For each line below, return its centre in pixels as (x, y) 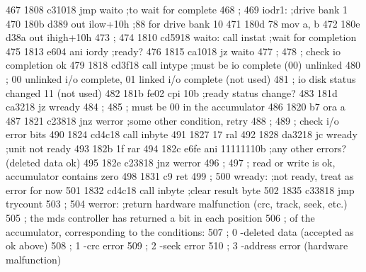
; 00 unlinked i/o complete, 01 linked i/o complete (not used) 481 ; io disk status (181, 78)
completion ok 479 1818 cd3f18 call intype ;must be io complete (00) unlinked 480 (183, 65)
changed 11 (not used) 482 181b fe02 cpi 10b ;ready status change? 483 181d (172, 92)
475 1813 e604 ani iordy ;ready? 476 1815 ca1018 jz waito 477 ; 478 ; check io (173, 51)
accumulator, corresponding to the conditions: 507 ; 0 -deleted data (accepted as (180, 231)
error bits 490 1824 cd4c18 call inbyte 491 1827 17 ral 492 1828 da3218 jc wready (182, 134)
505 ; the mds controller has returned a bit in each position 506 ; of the (160, 217)
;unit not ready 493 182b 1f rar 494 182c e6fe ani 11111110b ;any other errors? (176, 148)
